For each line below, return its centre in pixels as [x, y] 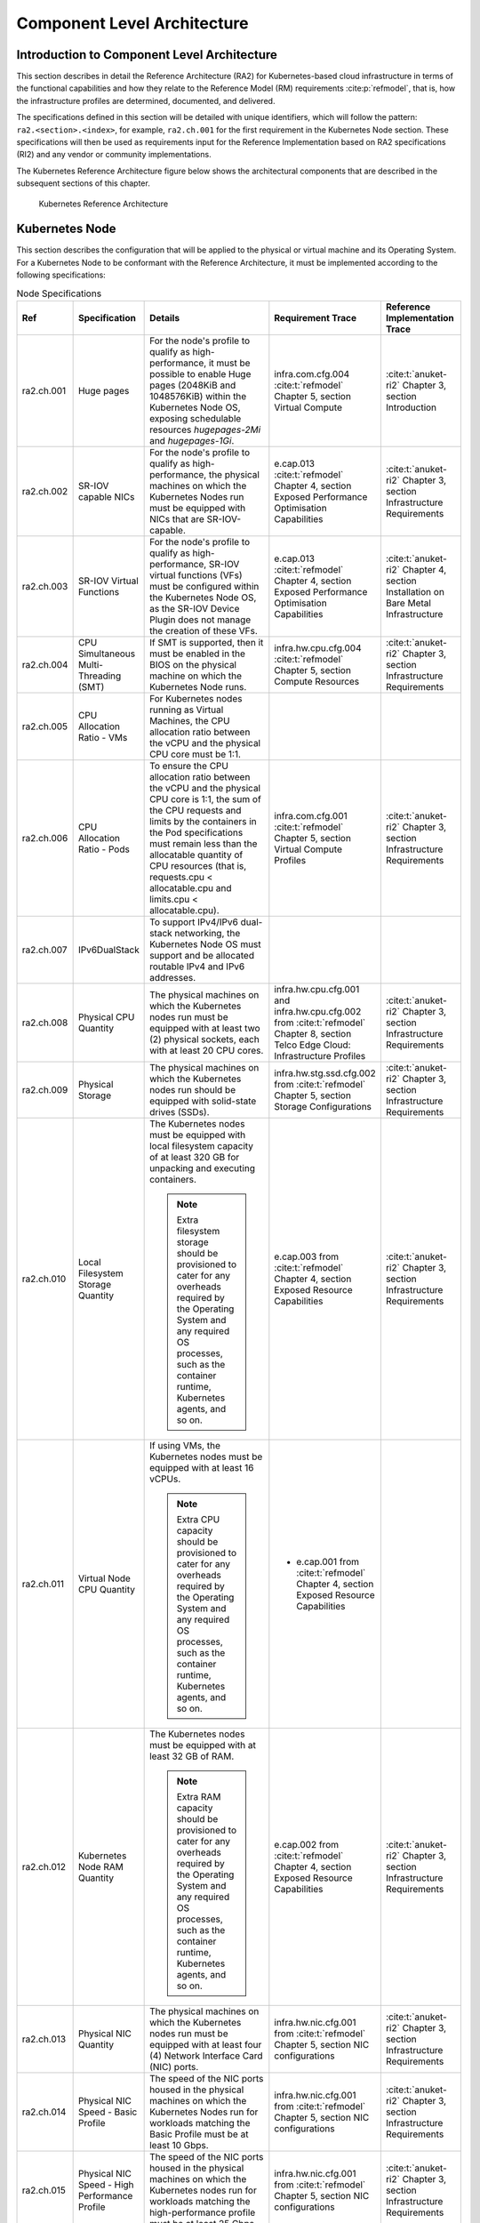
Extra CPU [198, 1520]
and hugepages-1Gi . [192, 441]
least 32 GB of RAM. [192, 1756]
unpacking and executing [202, 1168]
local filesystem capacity [201, 1146]
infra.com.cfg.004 [312, 374]
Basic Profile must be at [199, 2134]
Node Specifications [59, 293]
